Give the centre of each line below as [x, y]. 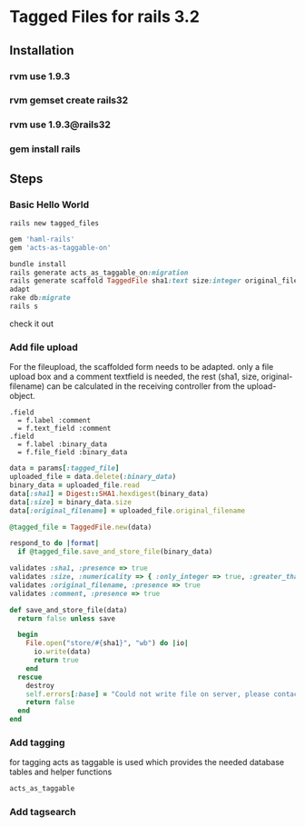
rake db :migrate [40, 298]
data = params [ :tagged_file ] [64, 468]
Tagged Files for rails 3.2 [104, 17]
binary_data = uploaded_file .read [75, 485]
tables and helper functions [61, 772]
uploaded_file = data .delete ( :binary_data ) [93, 477]
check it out [32, 324]
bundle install [38, 264]
